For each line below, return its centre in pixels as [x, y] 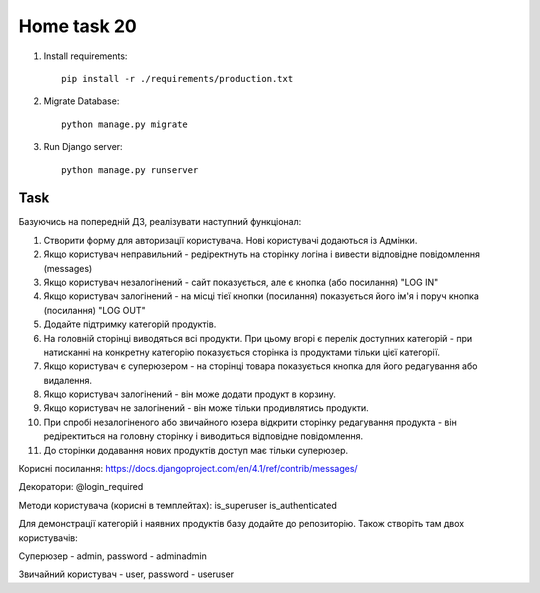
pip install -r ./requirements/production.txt [177, 78]
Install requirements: [85, 56]
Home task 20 [77, 26]
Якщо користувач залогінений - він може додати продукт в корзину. [190, 394]
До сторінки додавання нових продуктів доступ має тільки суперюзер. [196, 450]
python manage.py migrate [125, 124]
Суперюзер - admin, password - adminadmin [112, 556]
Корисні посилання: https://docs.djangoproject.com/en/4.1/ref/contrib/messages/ [188, 469]
